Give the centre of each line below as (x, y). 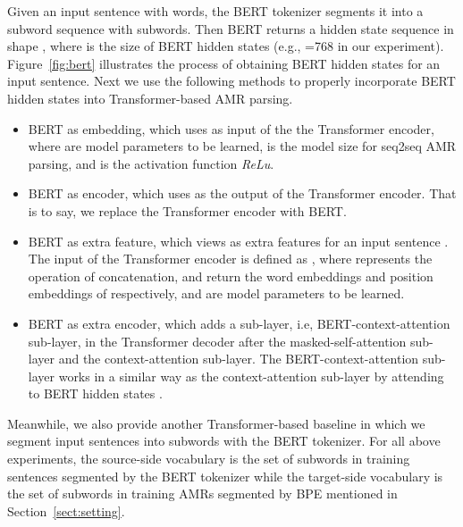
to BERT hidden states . (95, 393)
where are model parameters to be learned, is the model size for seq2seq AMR (242, 146)
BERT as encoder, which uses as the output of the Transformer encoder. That (242, 193)
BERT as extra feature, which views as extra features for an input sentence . (238, 241)
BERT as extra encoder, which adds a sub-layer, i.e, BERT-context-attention (239, 323)
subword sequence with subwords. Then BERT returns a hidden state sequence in (231, 28)
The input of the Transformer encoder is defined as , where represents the (230, 259)
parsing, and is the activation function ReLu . (151, 163)
